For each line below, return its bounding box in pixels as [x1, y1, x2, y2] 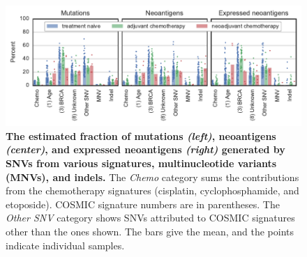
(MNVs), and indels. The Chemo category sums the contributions [6, 169, 299, 184]
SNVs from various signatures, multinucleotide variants [6, 156, 277, 171]
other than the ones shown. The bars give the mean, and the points [6, 224, 294, 238]
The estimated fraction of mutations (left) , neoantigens [6, 128, 276, 143]
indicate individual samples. [6, 237, 125, 252]
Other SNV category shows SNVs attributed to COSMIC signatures [6, 210, 295, 225]
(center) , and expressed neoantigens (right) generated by [6, 142, 285, 157]
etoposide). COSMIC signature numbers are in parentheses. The [6, 196, 280, 211]
